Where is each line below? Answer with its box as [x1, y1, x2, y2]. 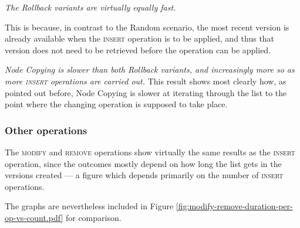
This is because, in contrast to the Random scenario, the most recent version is [5, 21, 289, 33]
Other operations [5, 122, 87, 137]
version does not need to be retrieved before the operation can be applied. [5, 43, 271, 56]
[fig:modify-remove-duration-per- [176, 200, 293, 212]
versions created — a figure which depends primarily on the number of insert [5, 169, 284, 181]
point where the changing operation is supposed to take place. [5, 98, 228, 110]
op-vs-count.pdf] [5, 211, 63, 223]
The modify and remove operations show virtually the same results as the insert [5, 145, 295, 158]
